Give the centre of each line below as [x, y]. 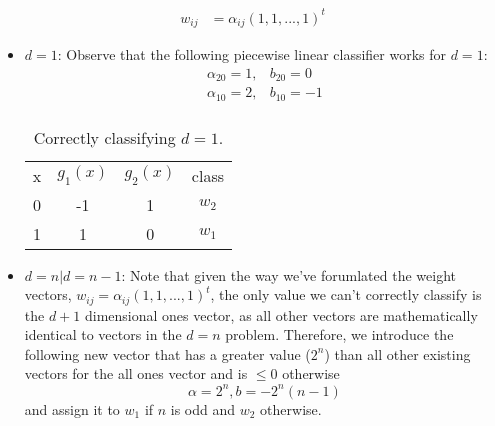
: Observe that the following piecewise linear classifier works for [252, 53]
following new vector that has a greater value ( [167, 353]
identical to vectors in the [103, 334]
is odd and [203, 408]
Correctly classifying [104, 137]
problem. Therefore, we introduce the [339, 334]
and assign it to [72, 408]
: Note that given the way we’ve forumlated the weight [288, 274]
